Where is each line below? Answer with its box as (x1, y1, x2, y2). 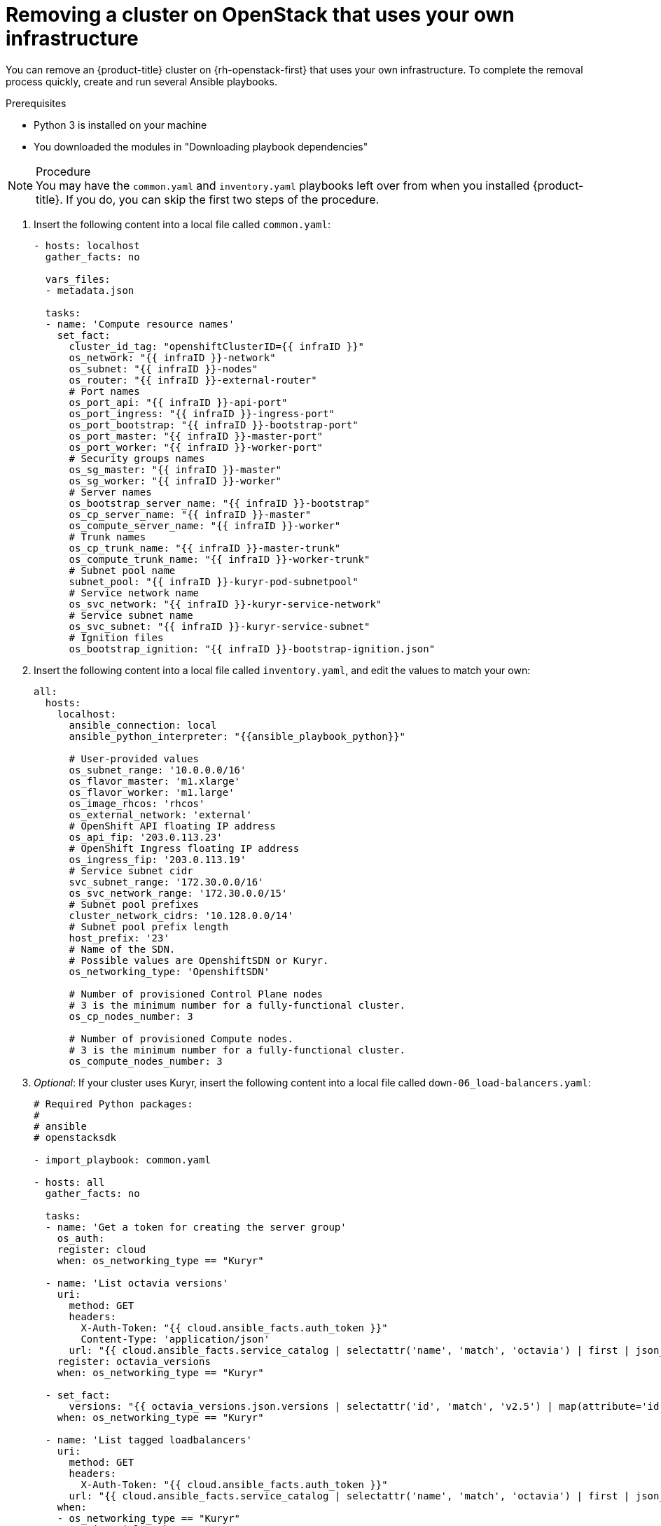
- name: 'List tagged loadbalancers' (45, 1434, 252, 1445)
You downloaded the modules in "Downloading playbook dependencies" (34, 140, 368, 153)
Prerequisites (6, 97, 67, 109)
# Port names (69, 385, 140, 397)
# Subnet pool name (69, 564, 176, 576)
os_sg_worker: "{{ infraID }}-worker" (69, 475, 282, 486)
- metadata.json (45, 284, 134, 296)
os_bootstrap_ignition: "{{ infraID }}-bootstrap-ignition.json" (69, 643, 436, 654)
